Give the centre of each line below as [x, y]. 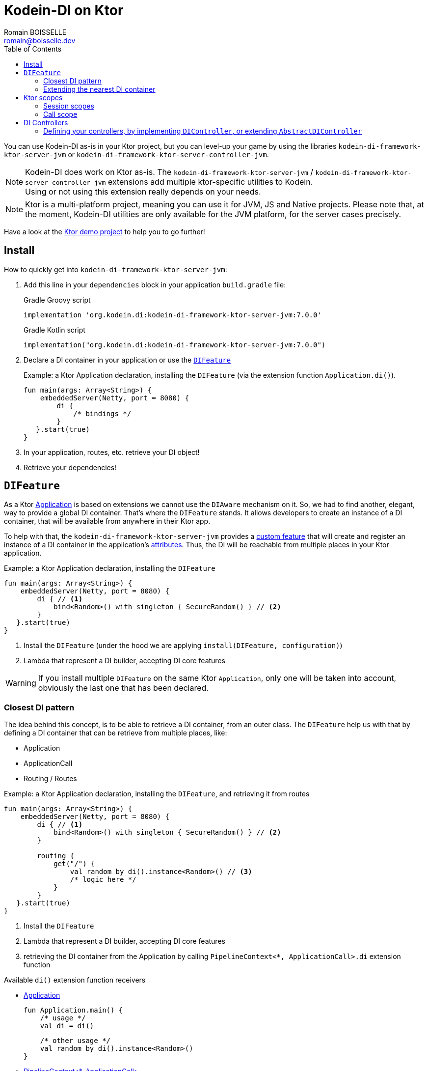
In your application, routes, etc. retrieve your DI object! [112, 452]
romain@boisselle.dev [40, 40]
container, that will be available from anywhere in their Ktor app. [107, 521]
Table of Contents [33, 49]
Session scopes [69, 106]
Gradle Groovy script [57, 300]
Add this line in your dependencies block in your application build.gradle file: [155, 284]
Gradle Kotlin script [54, 330]
